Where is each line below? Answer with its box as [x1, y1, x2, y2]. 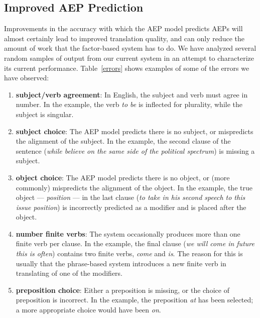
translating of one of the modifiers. [16, 268, 122, 278]
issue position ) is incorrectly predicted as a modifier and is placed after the [16, 201, 246, 212]
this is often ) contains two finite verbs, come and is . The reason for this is [16, 248, 243, 259]
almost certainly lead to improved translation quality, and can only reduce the [4, 33, 245, 43]
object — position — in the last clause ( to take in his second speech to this [16, 192, 245, 202]
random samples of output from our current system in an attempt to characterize [4, 52, 254, 63]
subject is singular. [16, 109, 74, 119]
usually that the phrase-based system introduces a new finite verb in [16, 258, 226, 268]
